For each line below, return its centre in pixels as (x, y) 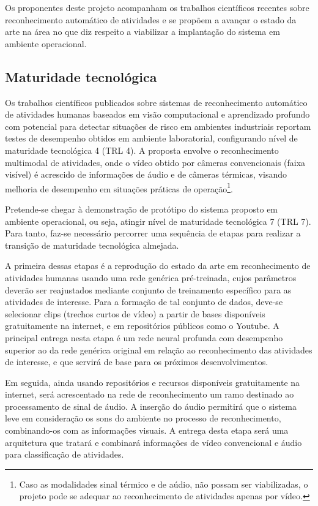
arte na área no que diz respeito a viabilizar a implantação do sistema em (142, 32)
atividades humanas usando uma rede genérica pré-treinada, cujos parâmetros (151, 277)
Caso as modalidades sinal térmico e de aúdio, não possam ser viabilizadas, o (164, 484)
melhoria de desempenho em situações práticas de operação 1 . (119, 187)
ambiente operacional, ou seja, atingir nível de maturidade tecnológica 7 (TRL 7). (158, 221)
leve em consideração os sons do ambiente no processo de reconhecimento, (143, 418)
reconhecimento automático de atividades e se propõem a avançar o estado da (151, 19)
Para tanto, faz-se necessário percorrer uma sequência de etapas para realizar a (153, 233)
